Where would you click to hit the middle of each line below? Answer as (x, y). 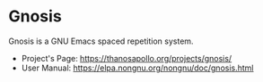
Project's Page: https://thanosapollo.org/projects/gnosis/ (127, 58)
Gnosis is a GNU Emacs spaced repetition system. (101, 41)
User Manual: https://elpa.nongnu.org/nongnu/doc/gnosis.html (137, 68)
